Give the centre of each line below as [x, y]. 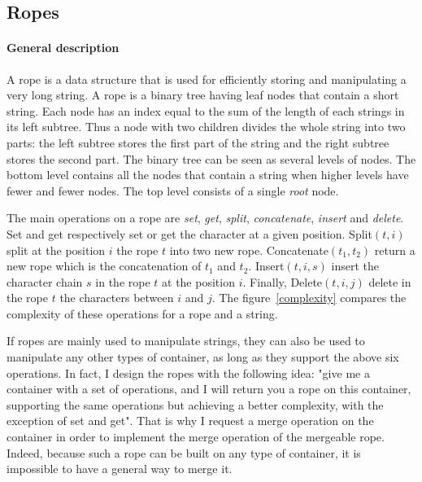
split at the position [56, 250]
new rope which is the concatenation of [104, 266]
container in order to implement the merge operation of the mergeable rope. [196, 437]
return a [395, 250]
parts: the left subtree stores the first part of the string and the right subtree [198, 142]
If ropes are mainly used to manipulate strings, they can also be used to [186, 341]
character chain [45, 281]
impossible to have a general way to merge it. [120, 469]
